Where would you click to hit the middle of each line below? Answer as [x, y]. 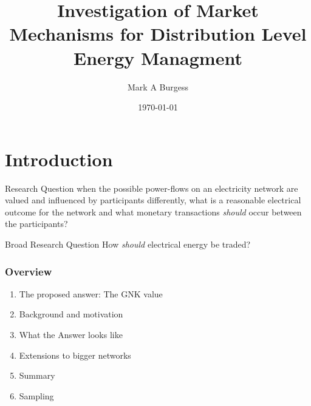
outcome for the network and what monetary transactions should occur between [153, 211]
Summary [37, 375]
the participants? [36, 224]
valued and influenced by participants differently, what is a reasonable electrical [153, 200]
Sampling [36, 395]
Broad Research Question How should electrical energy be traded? [128, 244]
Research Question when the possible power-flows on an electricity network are [152, 188]
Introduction [59, 159]
